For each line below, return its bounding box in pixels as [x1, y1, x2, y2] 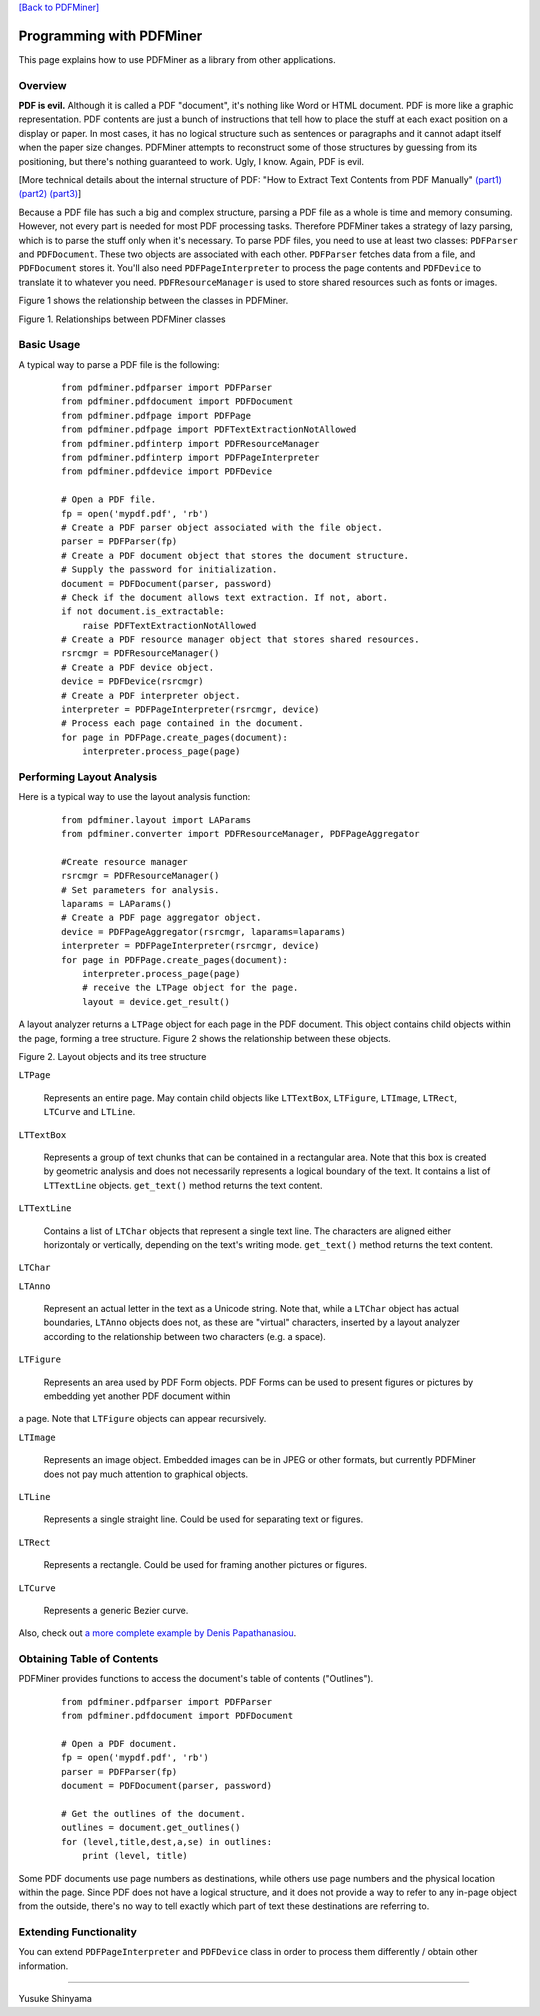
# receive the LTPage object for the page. [81, 982, 299, 994]
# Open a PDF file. [61, 494, 157, 505]
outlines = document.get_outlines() [61, 1822, 241, 1834]
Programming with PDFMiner [18, 27, 203, 44]
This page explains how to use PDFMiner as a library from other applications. [18, 53, 336, 65]
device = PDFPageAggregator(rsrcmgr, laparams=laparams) [61, 926, 347, 937]
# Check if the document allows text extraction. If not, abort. [61, 591, 389, 603]
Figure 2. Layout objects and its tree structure [18, 1050, 207, 1062]
